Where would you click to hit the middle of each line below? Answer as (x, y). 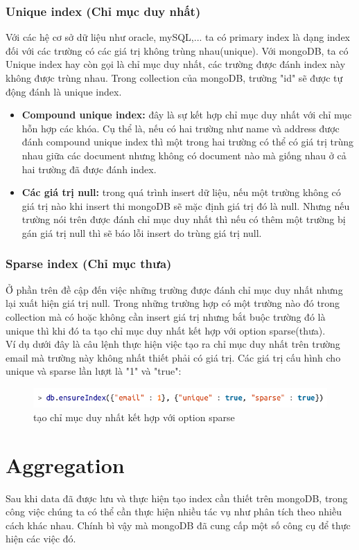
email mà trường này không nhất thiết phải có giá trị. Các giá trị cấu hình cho (173, 357)
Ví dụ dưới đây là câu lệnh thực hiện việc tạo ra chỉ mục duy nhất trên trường (173, 344)
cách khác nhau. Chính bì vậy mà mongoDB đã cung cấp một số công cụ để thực (178, 525)
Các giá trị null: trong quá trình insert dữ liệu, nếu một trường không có (181, 192)
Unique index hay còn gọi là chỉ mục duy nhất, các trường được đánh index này (176, 64)
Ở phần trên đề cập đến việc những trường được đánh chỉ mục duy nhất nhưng (174, 289)
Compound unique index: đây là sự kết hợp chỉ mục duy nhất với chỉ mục (187, 115)
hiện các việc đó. (41, 539)
